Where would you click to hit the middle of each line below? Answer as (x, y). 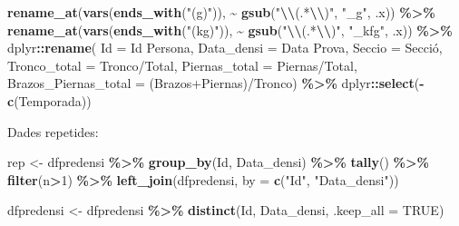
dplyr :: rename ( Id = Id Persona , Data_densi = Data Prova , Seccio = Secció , (225, 48)
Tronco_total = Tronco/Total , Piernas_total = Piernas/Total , (182, 65)
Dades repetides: (53, 131)
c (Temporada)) (49, 100)
